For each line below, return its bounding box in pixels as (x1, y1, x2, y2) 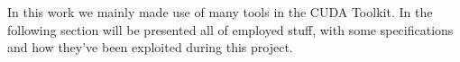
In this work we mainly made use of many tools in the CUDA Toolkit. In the (7, 3, 433, 21)
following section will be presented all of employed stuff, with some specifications (7, 20, 454, 39)
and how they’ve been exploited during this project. (7, 38, 293, 57)
